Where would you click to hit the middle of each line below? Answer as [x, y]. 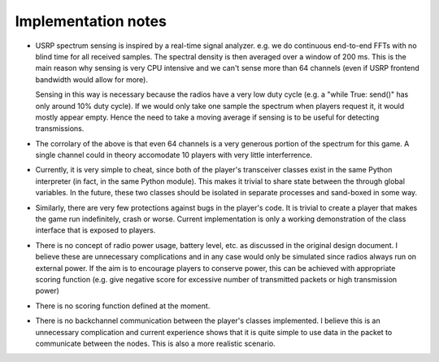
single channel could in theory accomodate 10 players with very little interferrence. [174, 155]
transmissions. [60, 129]
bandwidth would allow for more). [92, 79]
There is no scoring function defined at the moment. [123, 306]
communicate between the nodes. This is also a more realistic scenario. [155, 343]
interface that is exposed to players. [96, 230]
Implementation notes [91, 21]
